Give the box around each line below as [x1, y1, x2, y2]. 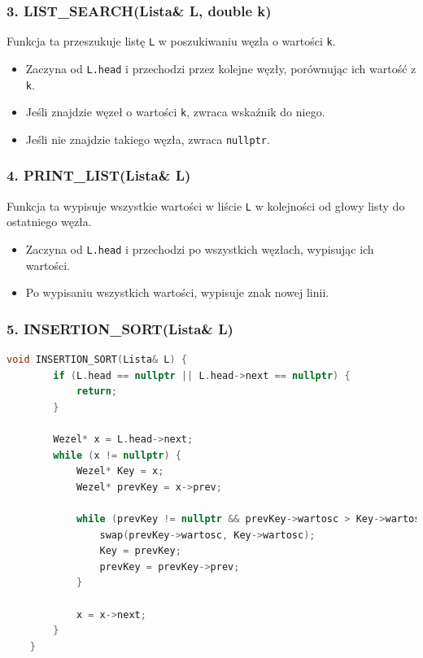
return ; [76, 386, 118, 398]
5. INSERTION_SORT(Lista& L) [7, 318, 233, 338]
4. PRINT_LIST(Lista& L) [7, 165, 191, 185]
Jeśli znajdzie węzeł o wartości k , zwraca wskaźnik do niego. [25, 103, 325, 120]
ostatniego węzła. [7, 213, 92, 230]
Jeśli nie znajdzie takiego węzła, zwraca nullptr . [25, 130, 270, 147]
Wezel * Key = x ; [76, 465, 164, 477]
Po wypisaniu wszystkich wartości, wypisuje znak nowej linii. [25, 284, 329, 301]
